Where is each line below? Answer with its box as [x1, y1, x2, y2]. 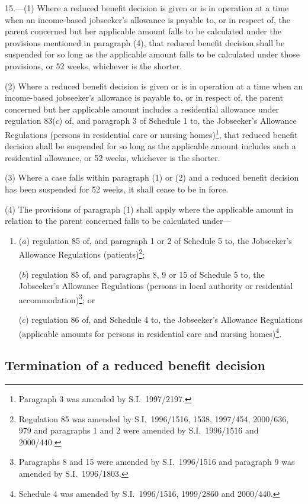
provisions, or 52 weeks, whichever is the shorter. [5, 59, 182, 72]
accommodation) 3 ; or [18, 291, 95, 306]
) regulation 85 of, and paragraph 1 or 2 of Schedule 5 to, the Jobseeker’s [26, 234, 292, 246]
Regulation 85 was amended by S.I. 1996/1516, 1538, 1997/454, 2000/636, [18, 412, 289, 425]
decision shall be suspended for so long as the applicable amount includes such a [5, 140, 296, 152]
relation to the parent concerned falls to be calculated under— [5, 214, 232, 227]
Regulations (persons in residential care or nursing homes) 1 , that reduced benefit [5, 126, 298, 140]
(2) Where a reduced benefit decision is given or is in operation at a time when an [5, 79, 303, 92]
